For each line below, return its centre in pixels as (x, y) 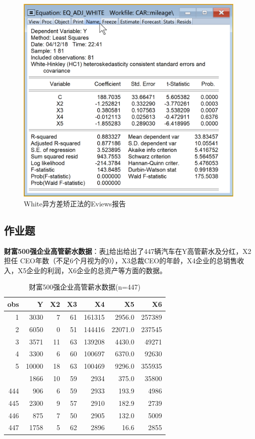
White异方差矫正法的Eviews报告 (75, 203)
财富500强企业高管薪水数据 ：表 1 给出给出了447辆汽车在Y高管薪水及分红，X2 (128, 251)
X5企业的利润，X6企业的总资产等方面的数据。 (92, 270)
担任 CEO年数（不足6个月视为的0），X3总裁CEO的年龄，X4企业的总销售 (121, 261)
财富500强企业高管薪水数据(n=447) (85, 287)
